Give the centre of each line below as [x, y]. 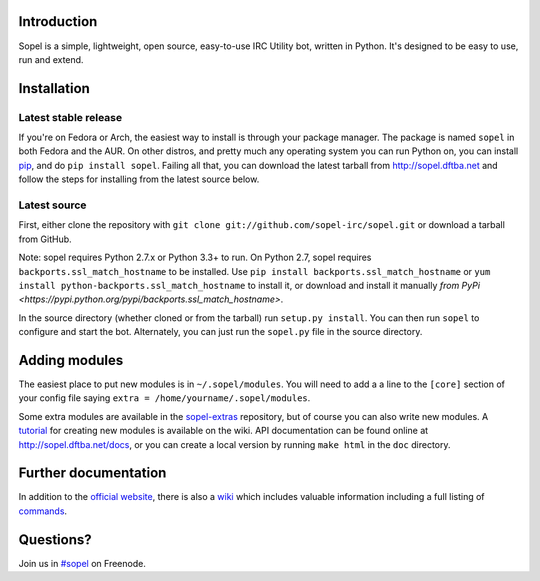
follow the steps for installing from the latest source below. [139, 179]
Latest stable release [70, 117]
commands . [43, 511]
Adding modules [71, 360]
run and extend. [51, 59]
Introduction [58, 21]
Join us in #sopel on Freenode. [82, 563]
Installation [54, 88]
